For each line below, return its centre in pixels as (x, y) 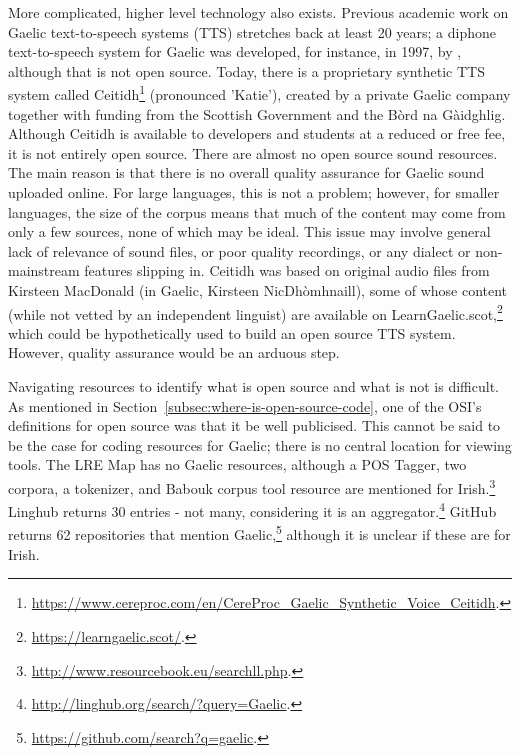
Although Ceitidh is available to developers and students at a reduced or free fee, (257, 133)
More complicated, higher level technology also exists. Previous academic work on (258, 12)
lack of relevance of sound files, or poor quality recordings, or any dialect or (239, 250)
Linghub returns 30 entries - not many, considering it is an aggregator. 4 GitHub (252, 509)
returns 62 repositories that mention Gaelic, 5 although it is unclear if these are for (259, 533)
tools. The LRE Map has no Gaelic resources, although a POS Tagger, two (237, 464)
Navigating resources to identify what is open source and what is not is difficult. (253, 386)
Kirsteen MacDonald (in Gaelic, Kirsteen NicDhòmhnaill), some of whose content (258, 289)
